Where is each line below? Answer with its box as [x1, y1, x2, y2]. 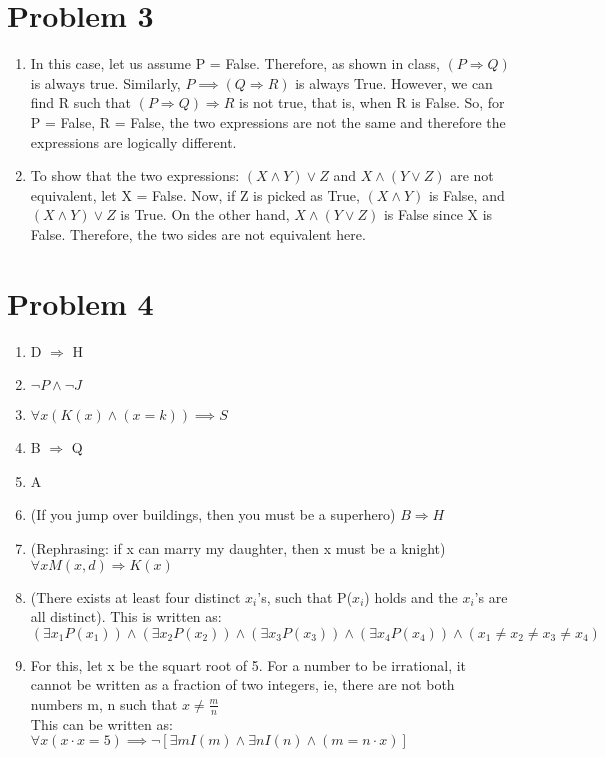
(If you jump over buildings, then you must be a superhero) [30, 504, 396, 525]
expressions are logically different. [30, 131, 237, 152]
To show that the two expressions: [30, 165, 240, 186]
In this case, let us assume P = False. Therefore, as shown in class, [30, 53, 440, 74]
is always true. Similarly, [30, 72, 181, 93]
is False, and [428, 184, 505, 205]
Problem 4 [7, 282, 154, 323]
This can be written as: [30, 713, 173, 734]
